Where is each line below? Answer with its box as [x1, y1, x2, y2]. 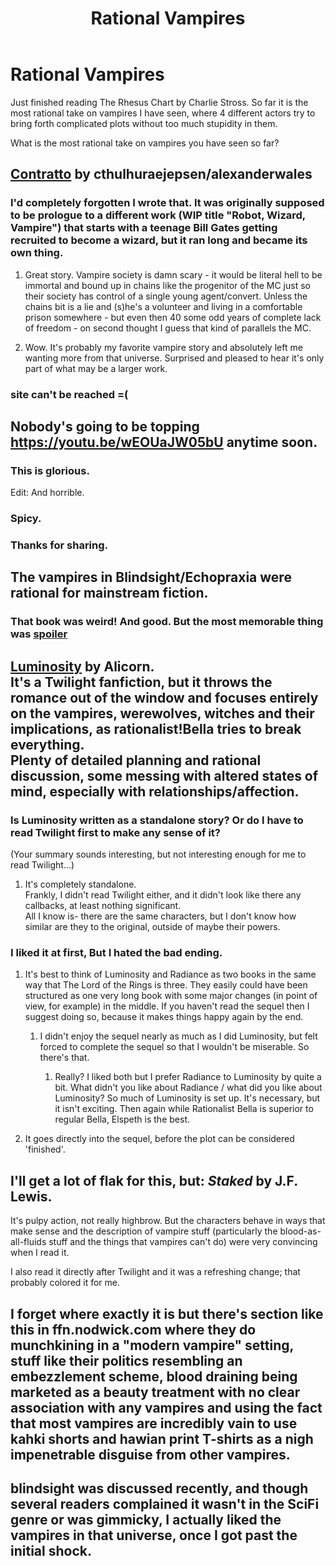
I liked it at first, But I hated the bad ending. [10, 946, 223, 959]
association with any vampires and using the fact [10, 1399, 323, 1416]
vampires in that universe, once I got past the [10, 1527, 298, 1544]
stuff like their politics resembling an [10, 1352, 243, 1369]
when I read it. [10, 1247, 70, 1259]
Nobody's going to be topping [10, 418, 200, 435]
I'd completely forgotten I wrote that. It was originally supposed [10, 196, 325, 210]
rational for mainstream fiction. [10, 585, 209, 602]
